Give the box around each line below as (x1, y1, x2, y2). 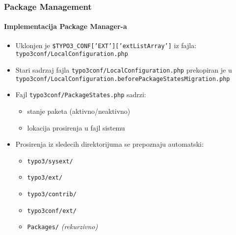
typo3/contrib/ (27, 191, 77, 198)
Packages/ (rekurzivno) (27, 221, 98, 232)
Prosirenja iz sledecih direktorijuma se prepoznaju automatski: (15, 139, 204, 149)
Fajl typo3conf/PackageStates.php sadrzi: (15, 89, 146, 100)
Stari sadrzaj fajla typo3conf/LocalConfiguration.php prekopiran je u (15, 64, 232, 75)
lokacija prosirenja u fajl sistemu (27, 122, 125, 132)
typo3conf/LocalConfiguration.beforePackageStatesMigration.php (15, 75, 230, 82)
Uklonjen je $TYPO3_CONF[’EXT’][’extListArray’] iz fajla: (15, 40, 197, 50)
